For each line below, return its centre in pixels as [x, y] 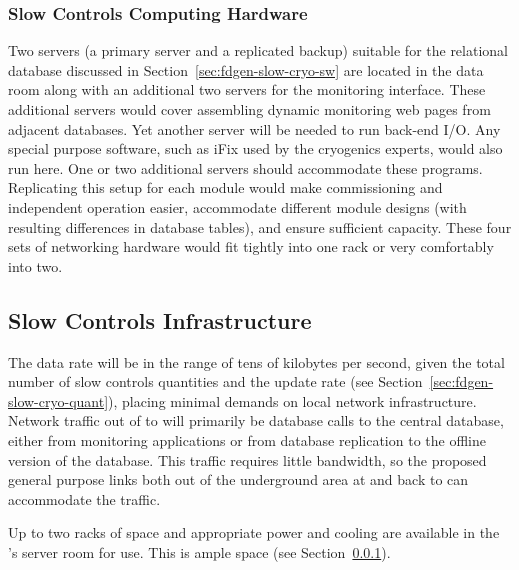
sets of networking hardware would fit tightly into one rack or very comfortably [251, 246]
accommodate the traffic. [84, 498]
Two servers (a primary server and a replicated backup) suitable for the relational [258, 50]
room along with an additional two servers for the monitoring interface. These [247, 89]
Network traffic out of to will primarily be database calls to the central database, [256, 420]
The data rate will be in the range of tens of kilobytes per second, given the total [256, 361]
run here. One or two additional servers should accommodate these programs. [245, 167]
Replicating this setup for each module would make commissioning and [225, 187]
